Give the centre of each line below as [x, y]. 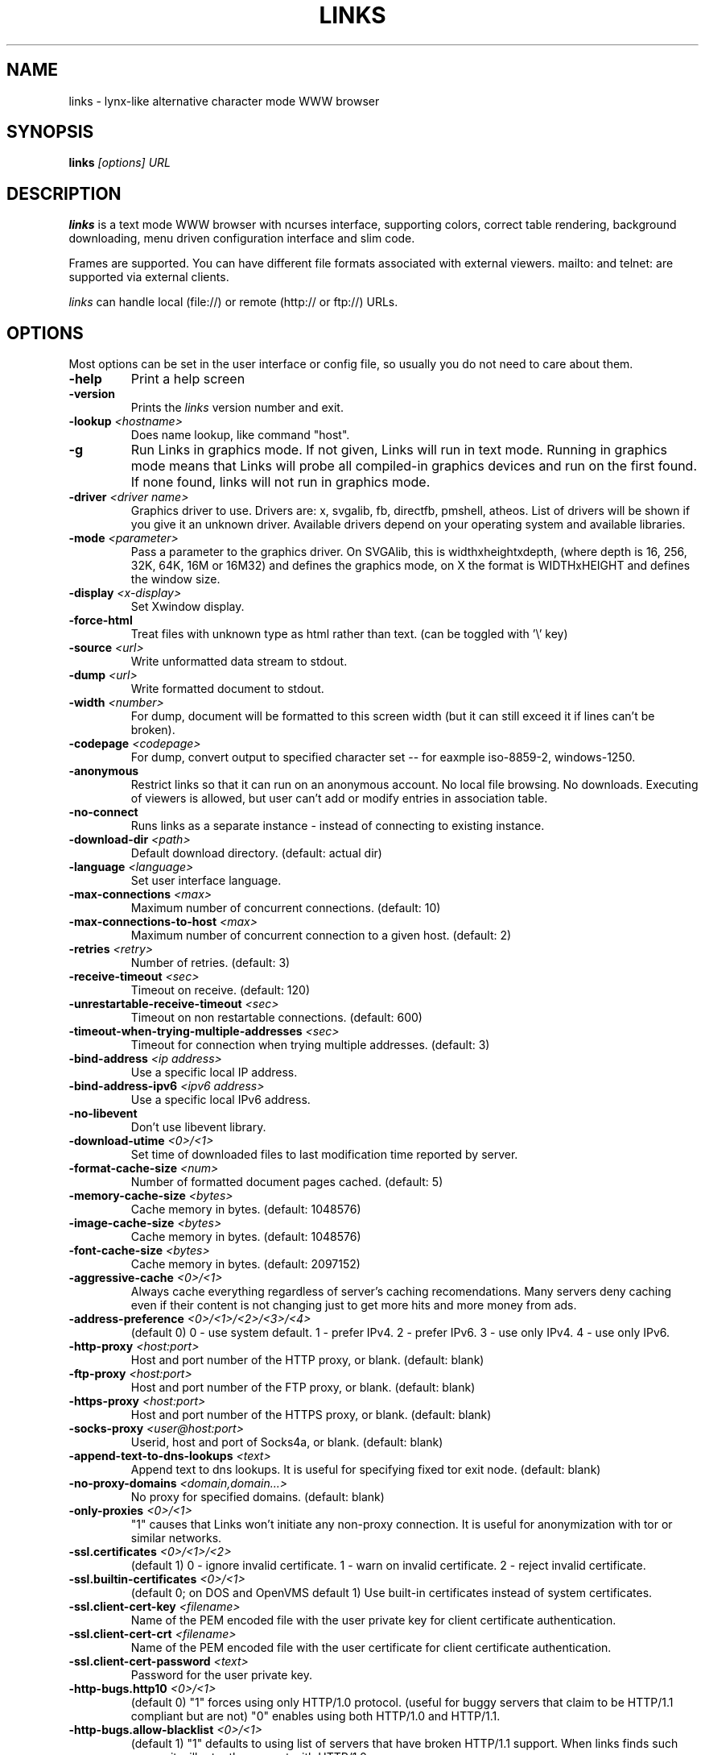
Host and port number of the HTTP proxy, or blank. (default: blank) [307, 1360]
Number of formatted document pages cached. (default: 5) [287, 1182]
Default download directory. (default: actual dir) [256, 853]
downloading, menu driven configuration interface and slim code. [242, 239]
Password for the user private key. [222, 1675]
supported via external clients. [149, 277]
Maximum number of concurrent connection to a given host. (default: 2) [321, 936]
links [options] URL [120, 163]
